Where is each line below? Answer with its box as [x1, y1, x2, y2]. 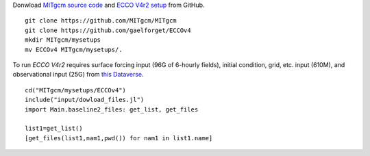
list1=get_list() [25, 125, 83, 133]
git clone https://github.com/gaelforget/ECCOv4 [25, 26, 191, 34]
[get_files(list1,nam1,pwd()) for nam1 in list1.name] [25, 134, 213, 142]
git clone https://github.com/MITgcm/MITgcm [25, 17, 177, 25]
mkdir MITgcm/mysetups [25, 36, 101, 44]
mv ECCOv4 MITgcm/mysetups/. [25, 45, 123, 53]
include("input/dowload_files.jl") [25, 96, 145, 104]
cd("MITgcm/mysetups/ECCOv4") [25, 86, 127, 94]
